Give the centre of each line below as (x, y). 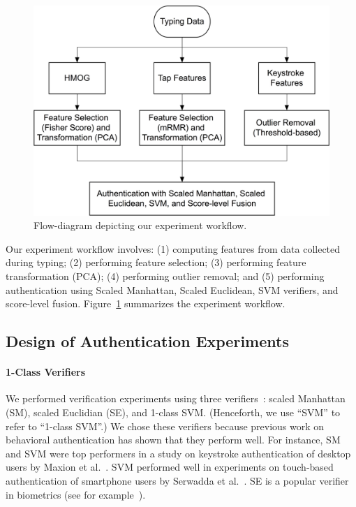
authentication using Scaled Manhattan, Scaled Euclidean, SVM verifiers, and (172, 289)
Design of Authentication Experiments (147, 341)
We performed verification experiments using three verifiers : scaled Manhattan (176, 398)
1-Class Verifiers (46, 372)
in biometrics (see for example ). (76, 494)
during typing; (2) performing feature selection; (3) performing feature (156, 262)
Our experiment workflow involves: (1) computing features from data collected (173, 248)
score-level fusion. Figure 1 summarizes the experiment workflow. (146, 303)
